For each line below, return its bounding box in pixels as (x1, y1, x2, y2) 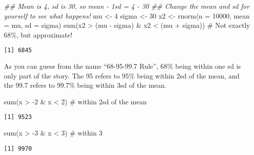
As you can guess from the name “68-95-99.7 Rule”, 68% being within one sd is (4, 61, 241, 71)
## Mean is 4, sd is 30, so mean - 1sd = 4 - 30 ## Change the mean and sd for (4, 1, 250, 11)
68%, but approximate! (4, 29, 73, 39)
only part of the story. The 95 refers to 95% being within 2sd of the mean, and (4, 70, 240, 80)
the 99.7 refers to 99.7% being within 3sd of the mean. (4, 80, 167, 90)
